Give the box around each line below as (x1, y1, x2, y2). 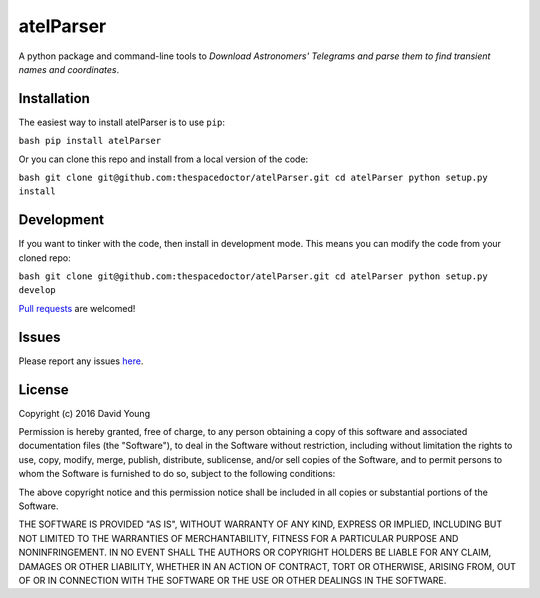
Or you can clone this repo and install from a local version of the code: (18, 153, 309, 165)
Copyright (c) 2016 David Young (18, 407, 150, 419)
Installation (18, 90, 90, 107)
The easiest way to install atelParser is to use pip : (18, 116, 225, 128)
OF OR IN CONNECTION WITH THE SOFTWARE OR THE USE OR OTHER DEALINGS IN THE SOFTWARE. (18, 574, 447, 586)
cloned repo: (18, 251, 71, 264)
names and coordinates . (18, 63, 120, 75)
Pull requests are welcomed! (18, 302, 136, 314)
